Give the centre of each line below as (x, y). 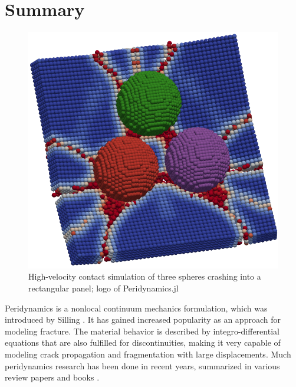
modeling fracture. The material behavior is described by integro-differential (142, 331)
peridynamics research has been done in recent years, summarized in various (142, 365)
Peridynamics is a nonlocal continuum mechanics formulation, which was (136, 308)
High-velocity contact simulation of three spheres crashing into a (145, 276)
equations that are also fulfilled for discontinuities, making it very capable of (143, 342)
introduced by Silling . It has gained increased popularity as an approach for (143, 319)
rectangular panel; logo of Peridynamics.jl (103, 288)
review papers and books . (52, 377)
